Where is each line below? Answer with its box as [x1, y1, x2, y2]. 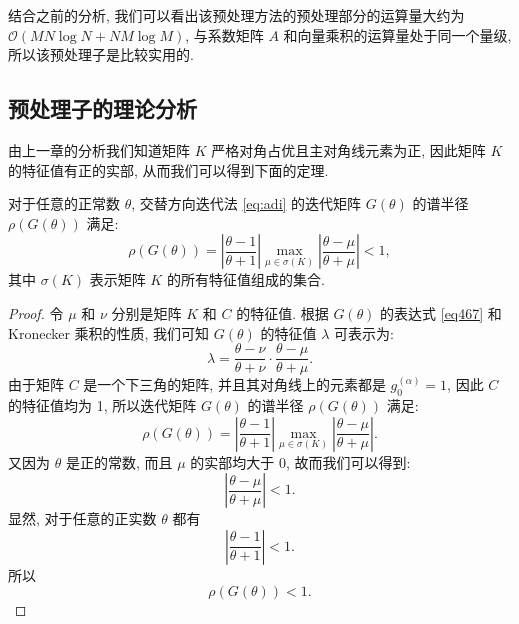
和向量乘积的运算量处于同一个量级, [283, 24, 512, 45]
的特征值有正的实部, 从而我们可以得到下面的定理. [8, 159, 329, 180]
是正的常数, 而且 [65, 451, 173, 472]
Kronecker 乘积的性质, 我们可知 [8, 322, 210, 343]
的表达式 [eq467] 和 [380, 302, 502, 323]
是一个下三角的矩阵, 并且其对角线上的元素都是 [83, 374, 386, 395]
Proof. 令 [8, 302, 64, 323]
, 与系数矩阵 [185, 24, 264, 45]
